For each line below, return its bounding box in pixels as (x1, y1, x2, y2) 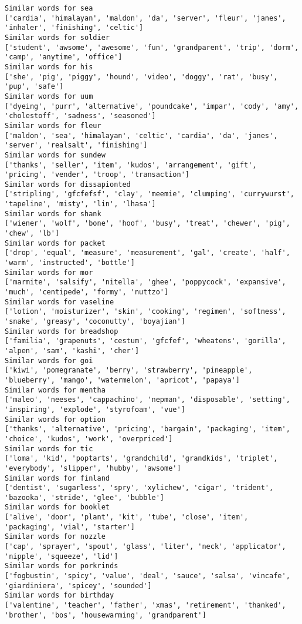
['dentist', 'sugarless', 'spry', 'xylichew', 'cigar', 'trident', (5, 484, 274, 492)
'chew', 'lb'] (5, 229, 60, 238)
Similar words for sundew (5, 150, 106, 159)
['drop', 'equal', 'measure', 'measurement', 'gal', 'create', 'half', (5, 249, 290, 257)
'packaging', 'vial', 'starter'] (5, 522, 135, 531)
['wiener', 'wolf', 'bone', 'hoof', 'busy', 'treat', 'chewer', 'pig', (5, 219, 290, 228)
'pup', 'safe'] (5, 82, 64, 91)
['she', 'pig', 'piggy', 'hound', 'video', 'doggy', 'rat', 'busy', (5, 72, 278, 81)
